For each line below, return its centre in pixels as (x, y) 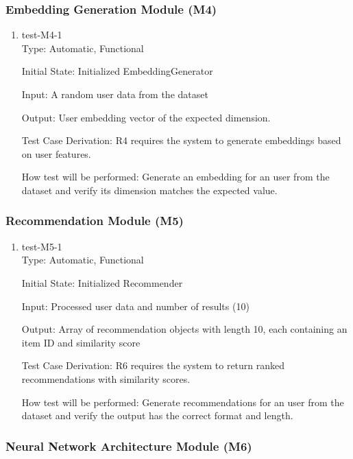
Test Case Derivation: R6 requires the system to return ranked (153, 365)
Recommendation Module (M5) (95, 221)
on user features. (56, 153)
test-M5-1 (42, 246)
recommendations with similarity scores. (106, 378)
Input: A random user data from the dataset (115, 94)
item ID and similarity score (81, 342)
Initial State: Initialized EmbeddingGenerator (117, 71)
